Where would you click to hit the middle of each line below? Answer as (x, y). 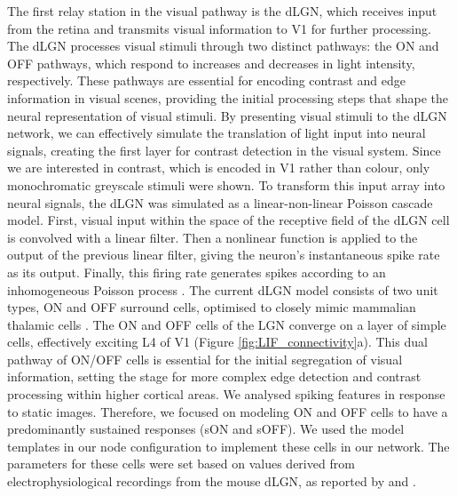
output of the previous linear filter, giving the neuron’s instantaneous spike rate (224, 255)
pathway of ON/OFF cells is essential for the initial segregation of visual (205, 359)
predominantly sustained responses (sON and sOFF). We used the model (206, 429)
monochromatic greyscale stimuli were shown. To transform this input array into (226, 184)
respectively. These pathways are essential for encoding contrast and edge (206, 80)
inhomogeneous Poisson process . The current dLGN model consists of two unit (223, 289)
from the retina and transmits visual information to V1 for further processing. (219, 28)
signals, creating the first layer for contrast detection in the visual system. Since (224, 150)
